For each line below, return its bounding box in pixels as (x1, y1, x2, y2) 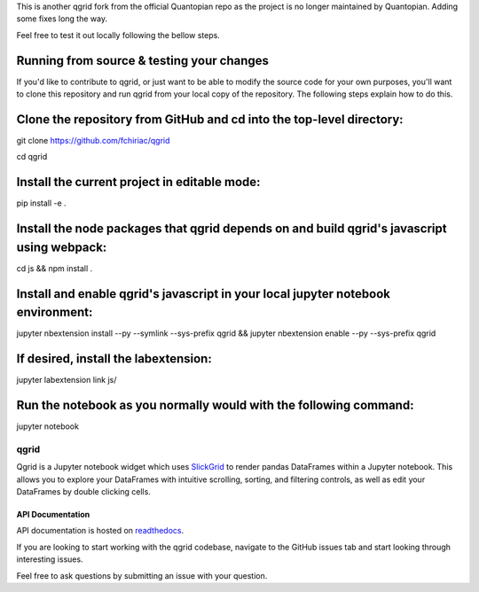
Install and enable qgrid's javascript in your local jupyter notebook (16, 286, 390, 301)
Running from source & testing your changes (16, 53, 270, 68)
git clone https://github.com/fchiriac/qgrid (16, 135, 170, 145)
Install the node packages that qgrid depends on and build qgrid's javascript (16, 222, 447, 237)
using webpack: (16, 239, 107, 254)
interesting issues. (16, 554, 83, 565)
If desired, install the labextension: (16, 351, 212, 367)
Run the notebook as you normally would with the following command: (16, 398, 414, 412)
